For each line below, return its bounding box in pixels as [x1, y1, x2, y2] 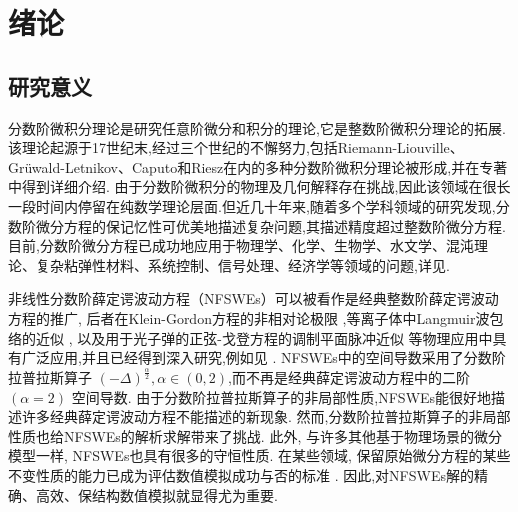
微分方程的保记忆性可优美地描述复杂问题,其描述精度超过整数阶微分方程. [35, 215, 506, 236]
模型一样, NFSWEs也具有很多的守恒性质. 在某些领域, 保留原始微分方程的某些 [8, 445, 511, 466]
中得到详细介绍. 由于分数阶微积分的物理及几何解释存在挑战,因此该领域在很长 [8, 176, 511, 197]
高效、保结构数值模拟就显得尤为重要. [35, 484, 278, 505]
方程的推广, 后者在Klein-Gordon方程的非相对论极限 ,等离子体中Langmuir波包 [8, 307, 504, 328]
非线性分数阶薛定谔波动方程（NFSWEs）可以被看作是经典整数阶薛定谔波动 [8, 288, 499, 309]
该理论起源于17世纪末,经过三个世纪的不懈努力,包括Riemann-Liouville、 [8, 137, 464, 158]
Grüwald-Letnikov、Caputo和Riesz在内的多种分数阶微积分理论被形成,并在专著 [8, 156, 508, 177]
